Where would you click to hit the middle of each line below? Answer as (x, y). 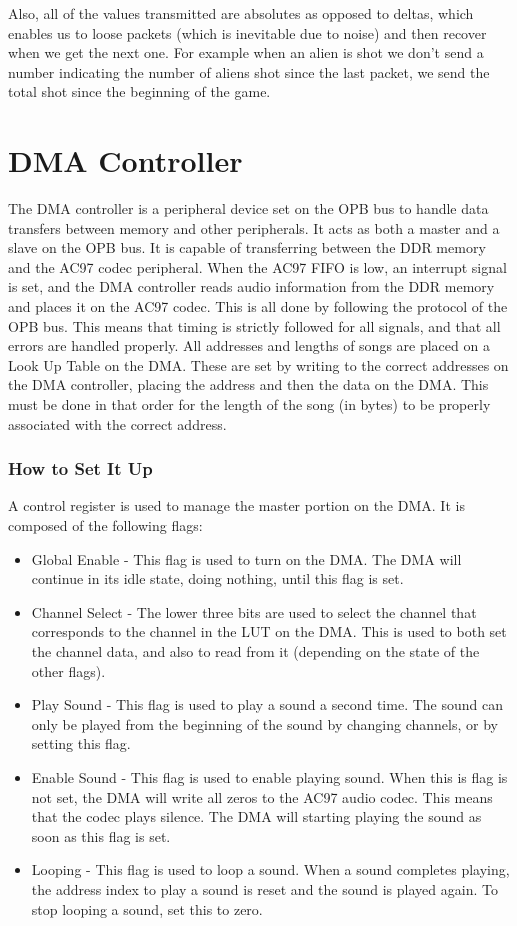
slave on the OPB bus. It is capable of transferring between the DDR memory (247, 247)
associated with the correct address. (117, 423)
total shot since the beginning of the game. (139, 91)
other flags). (68, 670)
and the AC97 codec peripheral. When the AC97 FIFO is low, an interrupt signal (257, 266)
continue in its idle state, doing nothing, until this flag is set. (217, 578)
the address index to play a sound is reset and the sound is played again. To (264, 888)
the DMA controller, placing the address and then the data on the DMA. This (248, 384)
